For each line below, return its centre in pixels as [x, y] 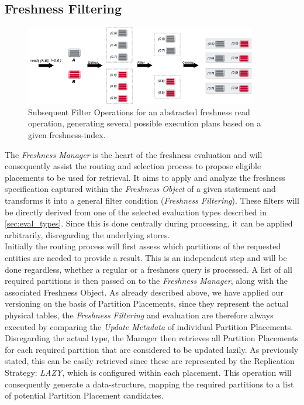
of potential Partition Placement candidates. [84, 395]
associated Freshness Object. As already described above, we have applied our [144, 292]
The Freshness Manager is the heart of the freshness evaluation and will [134, 154]
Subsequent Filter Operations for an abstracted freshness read [139, 111]
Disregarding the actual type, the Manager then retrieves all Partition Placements [152, 338]
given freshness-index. [67, 135]
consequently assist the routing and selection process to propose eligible [133, 166]
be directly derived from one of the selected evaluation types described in [136, 212]
